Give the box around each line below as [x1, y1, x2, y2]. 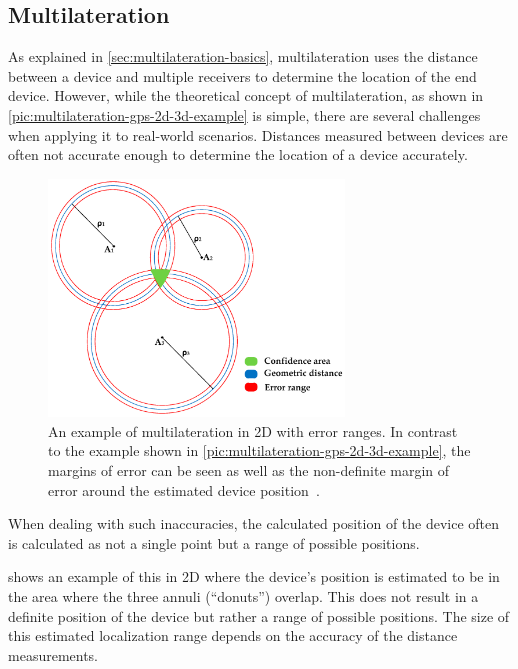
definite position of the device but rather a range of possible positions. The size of [8, 605, 510, 626]
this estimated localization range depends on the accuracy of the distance [8, 625, 458, 646]
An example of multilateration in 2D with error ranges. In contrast [48, 420, 458, 441]
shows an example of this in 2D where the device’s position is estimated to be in [8, 566, 500, 587]
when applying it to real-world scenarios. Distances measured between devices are [8, 124, 508, 145]
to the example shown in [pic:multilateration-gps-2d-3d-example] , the [48, 440, 471, 461]
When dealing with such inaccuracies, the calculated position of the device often [8, 513, 500, 534]
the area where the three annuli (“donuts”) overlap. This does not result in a [8, 586, 479, 607]
